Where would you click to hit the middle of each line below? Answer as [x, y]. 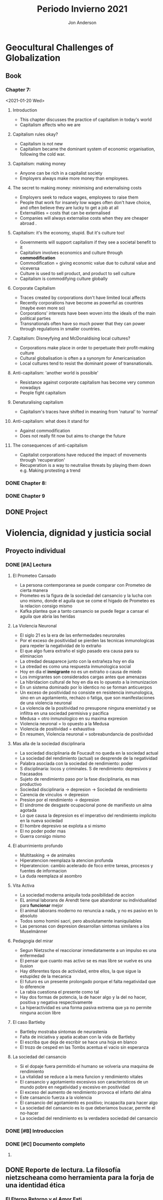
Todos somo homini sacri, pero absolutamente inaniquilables [81, 921]
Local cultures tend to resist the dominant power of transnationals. [86, 363]
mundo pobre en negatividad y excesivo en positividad [75, 1087]
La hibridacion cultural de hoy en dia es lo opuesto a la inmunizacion [89, 682]
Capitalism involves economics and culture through [71, 253]
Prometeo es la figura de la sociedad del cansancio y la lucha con [86, 595]
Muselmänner [34, 931]
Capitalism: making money [39, 163]
